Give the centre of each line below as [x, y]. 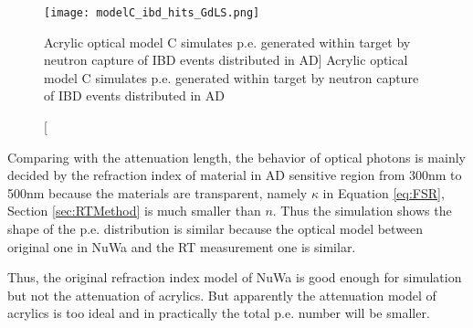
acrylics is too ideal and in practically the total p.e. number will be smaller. [219, 313]
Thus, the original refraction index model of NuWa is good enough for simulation [235, 277]
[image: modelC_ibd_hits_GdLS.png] [152, 13]
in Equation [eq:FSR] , [384, 192]
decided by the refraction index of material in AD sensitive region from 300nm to [235, 175]
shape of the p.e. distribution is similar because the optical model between [215, 228]
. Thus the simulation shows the [362, 211]
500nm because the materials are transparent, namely [158, 192]
